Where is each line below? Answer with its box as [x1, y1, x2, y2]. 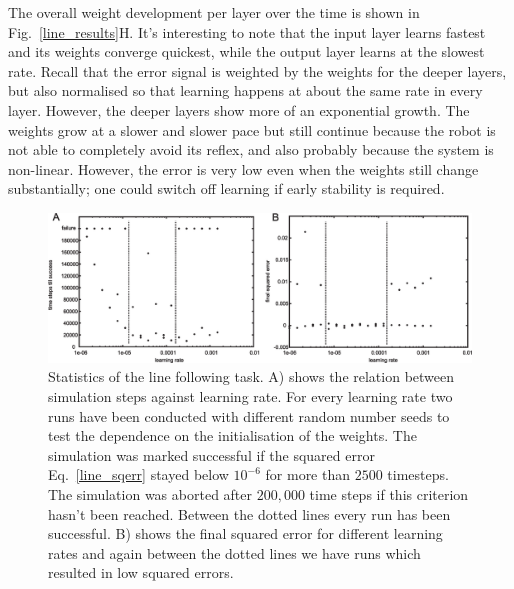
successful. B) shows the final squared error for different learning [48, 523, 443, 544]
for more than [265, 464, 351, 485]
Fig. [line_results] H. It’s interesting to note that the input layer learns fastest [8, 21, 486, 42]
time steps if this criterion [309, 483, 469, 504]
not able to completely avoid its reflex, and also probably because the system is [8, 139, 494, 160]
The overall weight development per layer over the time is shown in [8, 2, 420, 22]
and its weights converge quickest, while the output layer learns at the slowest [8, 41, 485, 62]
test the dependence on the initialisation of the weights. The [48, 425, 417, 446]
